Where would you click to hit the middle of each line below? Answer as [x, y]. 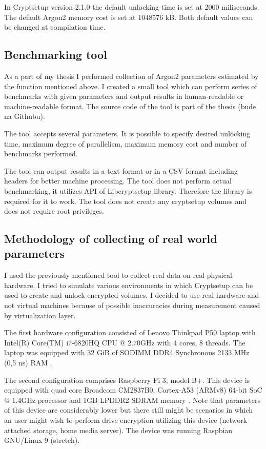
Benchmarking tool [56, 55]
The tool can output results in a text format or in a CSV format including [121, 170]
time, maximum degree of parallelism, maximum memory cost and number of [126, 143]
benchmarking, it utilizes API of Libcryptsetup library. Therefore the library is [128, 190]
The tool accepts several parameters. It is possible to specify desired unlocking [127, 133]
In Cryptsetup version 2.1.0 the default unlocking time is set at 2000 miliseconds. [132, 7]
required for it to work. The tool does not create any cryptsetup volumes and [125, 201]
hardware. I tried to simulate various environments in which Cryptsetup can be [129, 285]
